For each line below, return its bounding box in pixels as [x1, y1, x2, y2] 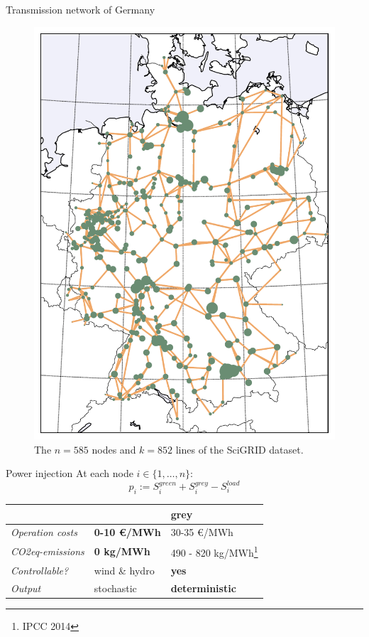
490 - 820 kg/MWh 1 [170, 543, 258, 560]
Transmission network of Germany [6, 2, 155, 16]
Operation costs [11, 525, 77, 540]
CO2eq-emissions [11, 544, 84, 559]
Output [11, 580, 41, 595]
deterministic [170, 580, 236, 595]
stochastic [94, 580, 137, 595]
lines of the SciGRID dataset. [175, 441, 304, 456]
